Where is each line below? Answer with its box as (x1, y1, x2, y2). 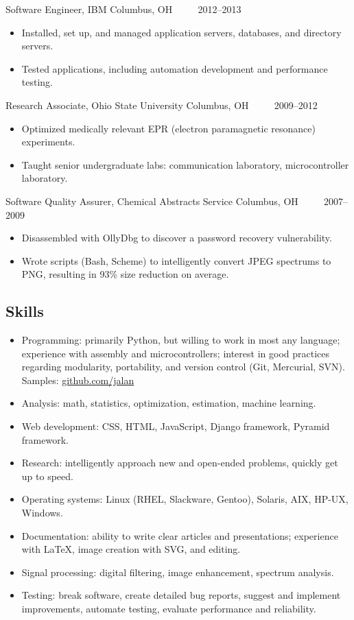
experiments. (21, 134, 75, 149)
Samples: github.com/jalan (21, 372, 134, 387)
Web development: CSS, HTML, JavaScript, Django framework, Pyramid (21, 419, 330, 433)
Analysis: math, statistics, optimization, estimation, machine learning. (21, 396, 316, 410)
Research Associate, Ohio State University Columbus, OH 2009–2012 (5, 97, 318, 112)
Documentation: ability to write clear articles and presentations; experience (21, 528, 338, 542)
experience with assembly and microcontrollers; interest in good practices (21, 346, 330, 360)
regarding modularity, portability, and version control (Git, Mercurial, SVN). (21, 359, 345, 374)
